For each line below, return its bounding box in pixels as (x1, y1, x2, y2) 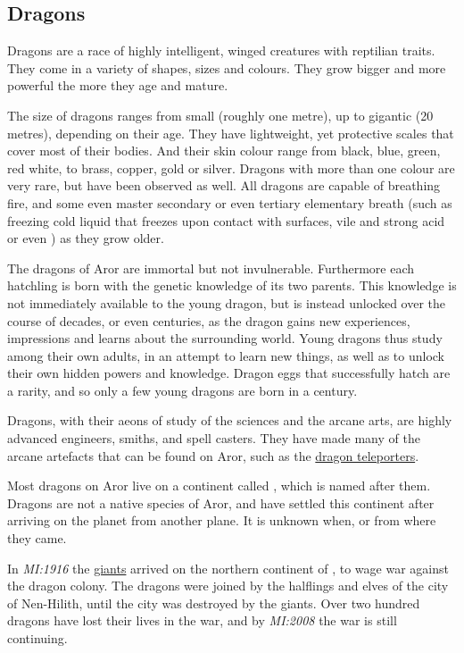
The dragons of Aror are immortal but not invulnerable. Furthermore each (7, 258, 415, 277)
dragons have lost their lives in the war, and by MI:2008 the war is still (7, 611, 397, 630)
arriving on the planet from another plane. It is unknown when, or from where (7, 511, 436, 530)
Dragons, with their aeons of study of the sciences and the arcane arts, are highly (7, 411, 452, 430)
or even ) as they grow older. (7, 229, 164, 247)
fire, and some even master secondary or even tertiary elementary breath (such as (7, 193, 452, 212)
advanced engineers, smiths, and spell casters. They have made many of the (7, 429, 420, 448)
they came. (7, 529, 67, 548)
